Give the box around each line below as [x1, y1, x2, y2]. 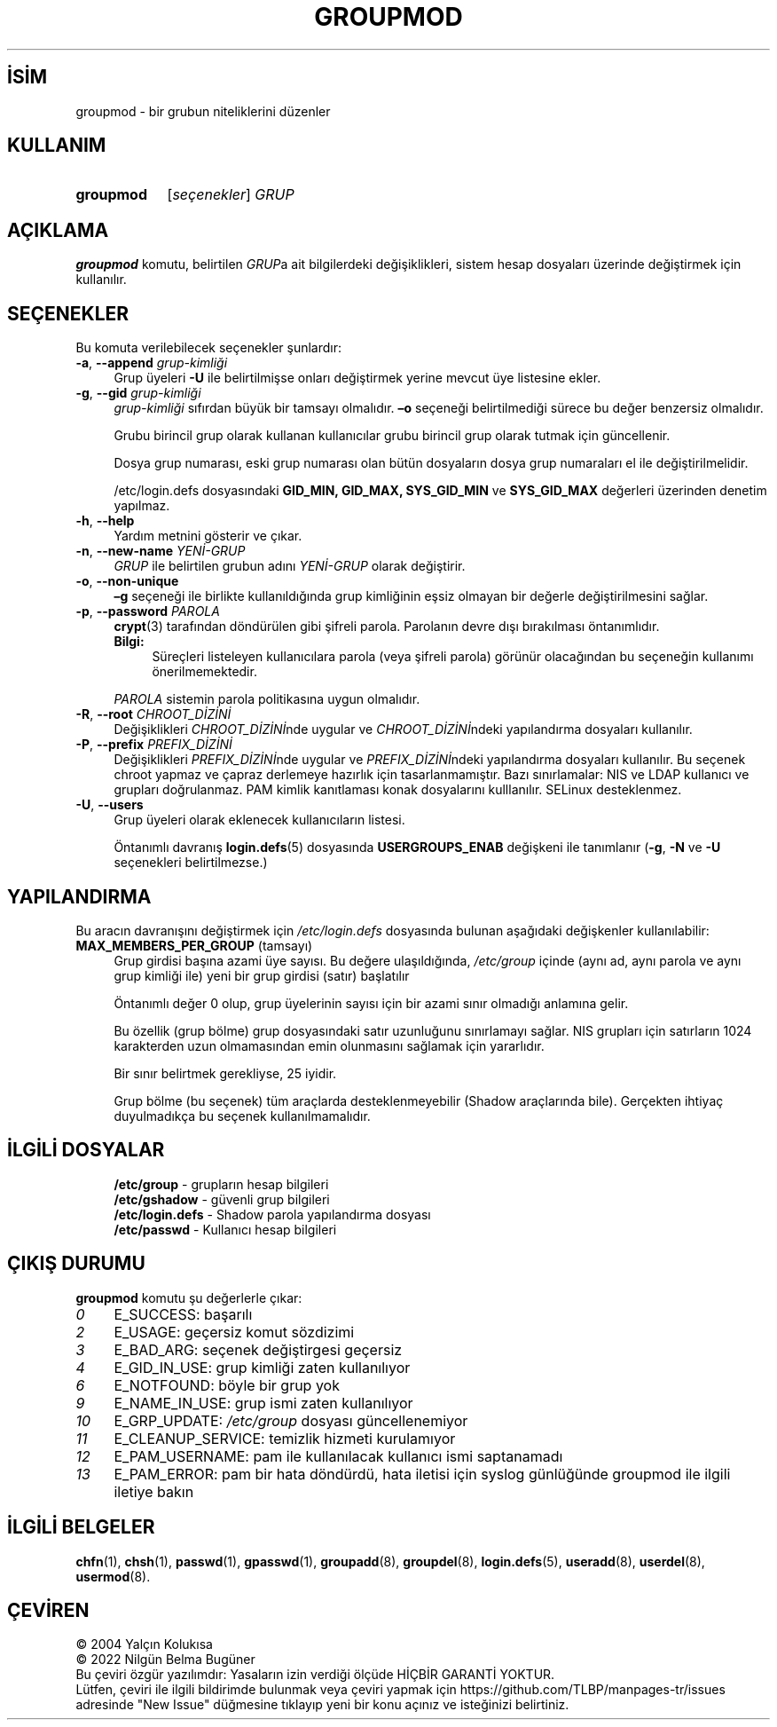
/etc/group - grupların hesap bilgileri [114, 1176, 329, 1192]
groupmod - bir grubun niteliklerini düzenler [75, 103, 331, 119]
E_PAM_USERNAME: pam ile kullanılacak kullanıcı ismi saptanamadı [114, 1447, 563, 1465]
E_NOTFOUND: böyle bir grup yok [114, 1376, 340, 1394]
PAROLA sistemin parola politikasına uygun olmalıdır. [114, 691, 420, 707]
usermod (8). [75, 1568, 151, 1584]
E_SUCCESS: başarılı [114, 1305, 253, 1323]
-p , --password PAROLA [75, 603, 220, 619]
